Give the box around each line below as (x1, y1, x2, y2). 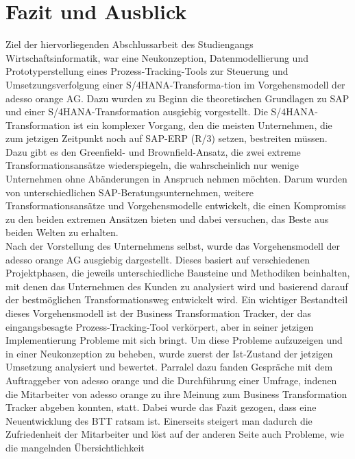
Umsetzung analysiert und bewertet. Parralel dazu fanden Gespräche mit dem (5, 360, 333, 374)
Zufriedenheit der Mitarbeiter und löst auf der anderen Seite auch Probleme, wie (5, 427, 345, 441)
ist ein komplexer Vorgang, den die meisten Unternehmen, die (73, 117, 332, 132)
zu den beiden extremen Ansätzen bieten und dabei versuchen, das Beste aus (5, 211, 329, 226)
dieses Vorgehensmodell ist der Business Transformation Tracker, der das (5, 306, 312, 320)
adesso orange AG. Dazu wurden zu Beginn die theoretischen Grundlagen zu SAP (5, 91, 350, 105)
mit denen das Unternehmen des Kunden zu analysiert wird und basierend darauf (5, 279, 348, 293)
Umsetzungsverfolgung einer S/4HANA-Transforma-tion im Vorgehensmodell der (5, 77, 345, 91)
